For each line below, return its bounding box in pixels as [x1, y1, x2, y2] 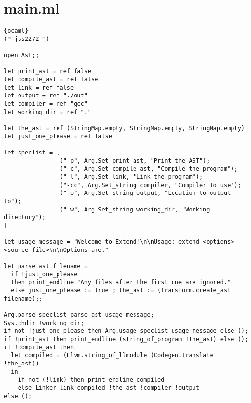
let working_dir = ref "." [4, 108, 91, 115]
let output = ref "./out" [4, 92, 88, 99]
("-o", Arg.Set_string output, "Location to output [59, 190, 231, 197]
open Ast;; [4, 52, 39, 59]
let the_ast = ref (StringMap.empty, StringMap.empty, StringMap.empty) [4, 125, 245, 132]
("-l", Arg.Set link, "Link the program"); [59, 173, 203, 180]
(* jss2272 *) [4, 35, 50, 42]
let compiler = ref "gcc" [4, 100, 88, 108]
